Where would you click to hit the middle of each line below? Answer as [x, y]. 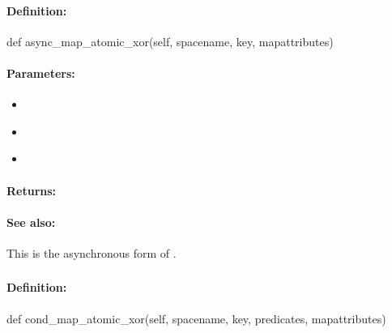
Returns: [32, 190]
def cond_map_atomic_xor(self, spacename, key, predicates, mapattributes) [196, 318]
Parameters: [41, 73]
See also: [31, 222]
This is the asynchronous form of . [92, 252]
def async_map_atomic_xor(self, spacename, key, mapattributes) [170, 41]
